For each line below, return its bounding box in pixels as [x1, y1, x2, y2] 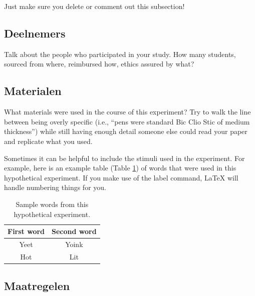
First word [8, 226, 45, 236]
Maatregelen [4, 278, 70, 293]
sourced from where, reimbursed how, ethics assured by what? [4, 58, 194, 69]
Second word [52, 226, 97, 236]
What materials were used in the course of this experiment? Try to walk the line [4, 106, 251, 117]
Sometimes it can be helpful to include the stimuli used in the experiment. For [4, 152, 245, 163]
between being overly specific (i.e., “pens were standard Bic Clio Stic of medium [4, 116, 250, 126]
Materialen [4, 83, 62, 98]
